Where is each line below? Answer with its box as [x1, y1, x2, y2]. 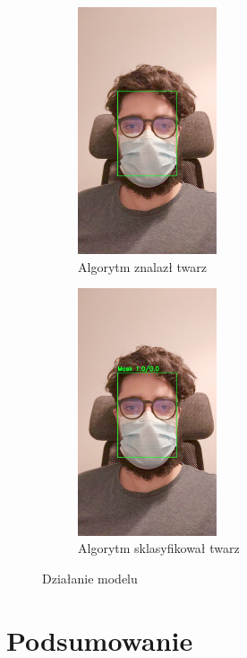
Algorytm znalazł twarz [78, 257, 207, 276]
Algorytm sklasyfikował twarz [78, 539, 240, 557]
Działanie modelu [42, 568, 138, 587]
